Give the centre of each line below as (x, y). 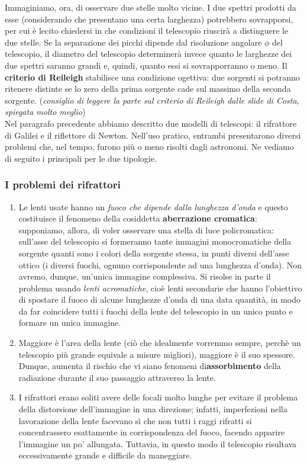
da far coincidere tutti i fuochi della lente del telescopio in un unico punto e (156, 311)
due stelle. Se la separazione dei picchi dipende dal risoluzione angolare (133, 42)
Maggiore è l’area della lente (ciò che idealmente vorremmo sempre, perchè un (160, 343)
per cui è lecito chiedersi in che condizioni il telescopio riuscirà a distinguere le (147, 31)
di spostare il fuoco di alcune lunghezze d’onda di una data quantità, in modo (160, 299)
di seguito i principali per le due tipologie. (81, 158)
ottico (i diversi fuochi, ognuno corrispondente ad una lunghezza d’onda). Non (160, 264)
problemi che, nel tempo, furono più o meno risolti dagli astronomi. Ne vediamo (149, 147)
